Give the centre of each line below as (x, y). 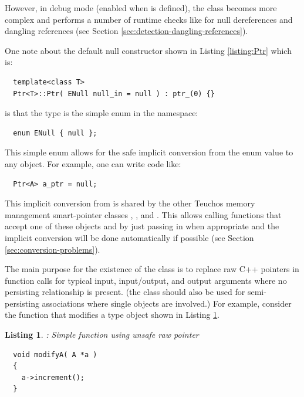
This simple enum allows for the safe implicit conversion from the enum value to (149, 152)
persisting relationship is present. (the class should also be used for (125, 292)
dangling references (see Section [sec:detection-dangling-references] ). (126, 31)
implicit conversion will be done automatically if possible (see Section (129, 237)
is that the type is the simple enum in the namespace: (102, 113)
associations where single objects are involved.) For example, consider (167, 303)
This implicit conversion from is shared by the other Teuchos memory (130, 203)
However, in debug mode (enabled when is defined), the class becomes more (141, 8)
